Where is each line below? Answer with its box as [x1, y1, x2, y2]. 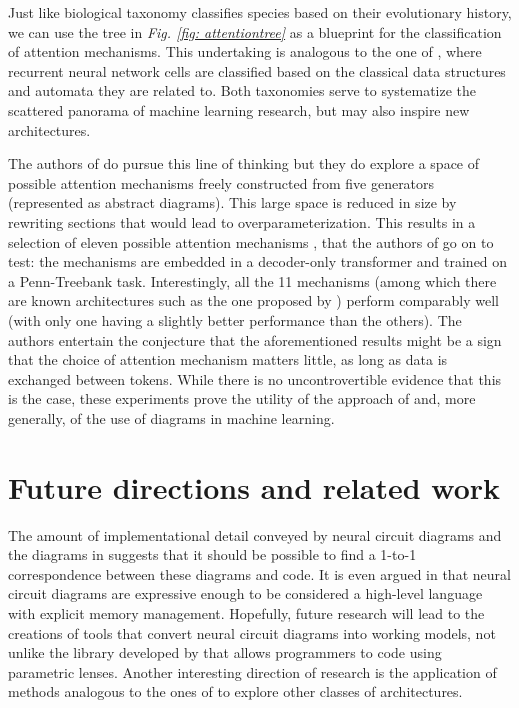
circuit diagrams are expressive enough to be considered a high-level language [8, 583, 483, 604]
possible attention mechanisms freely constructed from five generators [8, 172, 435, 193]
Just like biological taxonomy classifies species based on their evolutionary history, [8, 2, 512, 22]
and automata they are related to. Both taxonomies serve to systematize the [8, 80, 477, 101]
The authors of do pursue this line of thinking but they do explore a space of [8, 153, 480, 174]
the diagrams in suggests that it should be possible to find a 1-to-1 [8, 544, 417, 565]
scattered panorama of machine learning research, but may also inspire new [8, 99, 470, 120]
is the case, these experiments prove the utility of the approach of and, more [8, 388, 476, 409]
